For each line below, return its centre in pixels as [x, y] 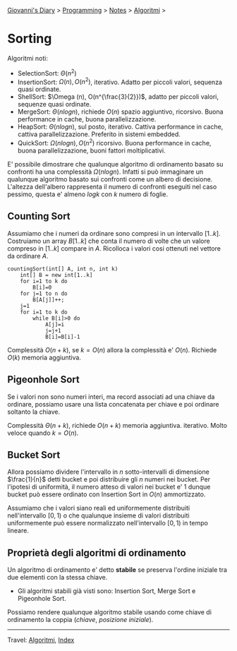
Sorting [30, 39]
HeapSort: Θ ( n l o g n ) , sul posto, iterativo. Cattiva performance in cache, [120, 127]
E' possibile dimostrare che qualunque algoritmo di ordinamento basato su [115, 164]
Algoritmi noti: [28, 58]
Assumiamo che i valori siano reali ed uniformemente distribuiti [99, 508]
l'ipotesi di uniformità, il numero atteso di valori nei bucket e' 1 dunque [109, 487]
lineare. [18, 531]
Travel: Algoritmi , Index [41, 640]
